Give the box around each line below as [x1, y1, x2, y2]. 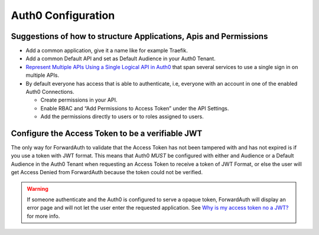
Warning [27, 185, 48, 192]
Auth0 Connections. [25, 89, 74, 96]
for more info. [27, 213, 60, 220]
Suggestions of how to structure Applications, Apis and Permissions [11, 31, 268, 41]
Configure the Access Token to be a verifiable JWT [11, 129, 203, 138]
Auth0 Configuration [11, 9, 115, 22]
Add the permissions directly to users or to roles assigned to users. [40, 113, 204, 120]
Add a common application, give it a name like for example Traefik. [25, 47, 188, 54]
